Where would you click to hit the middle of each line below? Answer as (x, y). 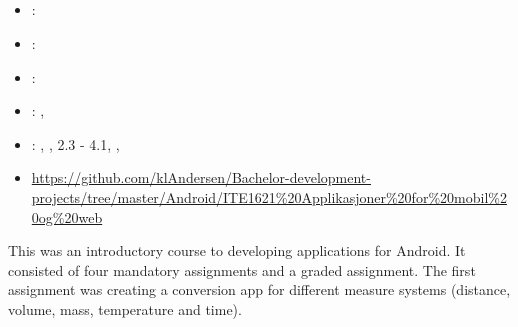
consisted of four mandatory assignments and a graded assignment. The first (242, 269)
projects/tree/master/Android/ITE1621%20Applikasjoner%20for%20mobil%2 (269, 196)
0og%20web (67, 216)
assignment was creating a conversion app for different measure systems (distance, (259, 289)
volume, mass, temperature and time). (125, 308)
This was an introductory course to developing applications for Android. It (237, 250)
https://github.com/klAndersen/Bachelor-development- (201, 177)
